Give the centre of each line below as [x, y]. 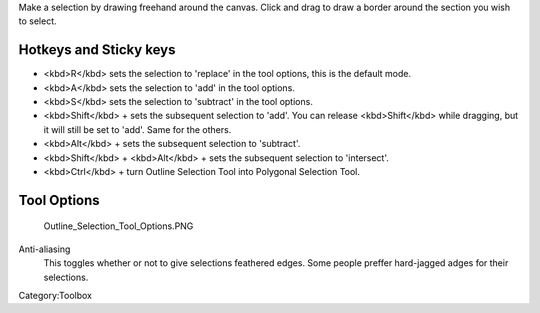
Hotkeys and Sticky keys [97, 50]
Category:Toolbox [55, 295]
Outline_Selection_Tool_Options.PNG [118, 226]
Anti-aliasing [44, 249]
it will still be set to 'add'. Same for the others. [137, 129]
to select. [37, 21]
